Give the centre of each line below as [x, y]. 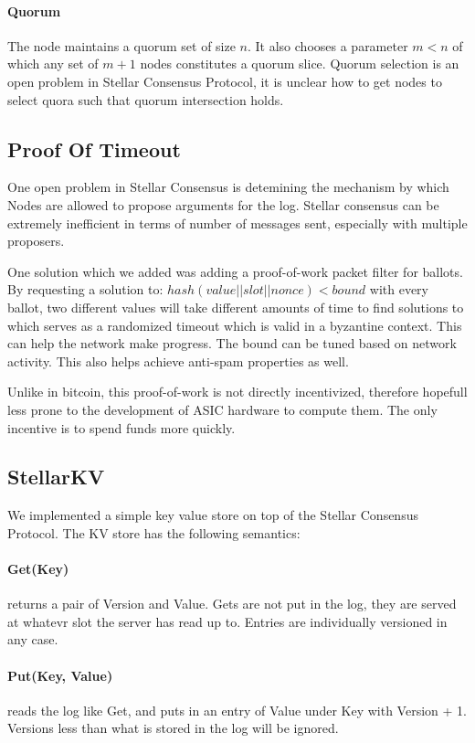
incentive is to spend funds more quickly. [121, 427]
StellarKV [56, 477]
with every [399, 289]
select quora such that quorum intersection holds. [146, 99]
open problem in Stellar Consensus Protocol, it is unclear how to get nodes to [225, 81]
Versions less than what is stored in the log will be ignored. [173, 728]
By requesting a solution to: [85, 289]
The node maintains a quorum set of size [121, 45]
